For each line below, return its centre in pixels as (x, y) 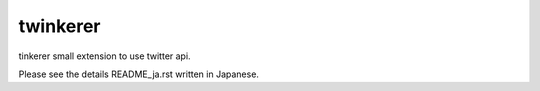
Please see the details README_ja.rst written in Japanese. (139, 74)
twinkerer (59, 26)
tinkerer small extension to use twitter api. (104, 56)
